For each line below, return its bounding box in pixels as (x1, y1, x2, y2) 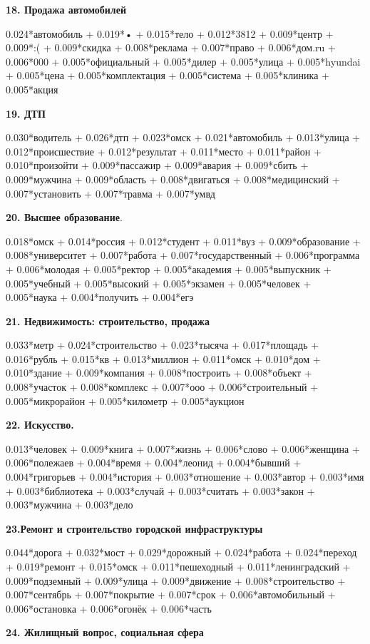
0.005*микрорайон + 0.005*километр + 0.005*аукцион (6, 393, 245, 408)
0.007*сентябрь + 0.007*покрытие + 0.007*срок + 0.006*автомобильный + (6, 587, 336, 602)
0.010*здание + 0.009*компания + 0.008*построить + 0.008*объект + (6, 365, 312, 380)
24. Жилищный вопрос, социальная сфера (6, 625, 204, 640)
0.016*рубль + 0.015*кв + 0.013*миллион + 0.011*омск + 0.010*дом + (6, 351, 321, 366)
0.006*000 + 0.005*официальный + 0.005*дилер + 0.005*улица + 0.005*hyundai (6, 53, 361, 68)
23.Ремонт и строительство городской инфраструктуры (6, 521, 263, 536)
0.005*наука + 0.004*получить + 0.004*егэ (6, 290, 194, 305)
